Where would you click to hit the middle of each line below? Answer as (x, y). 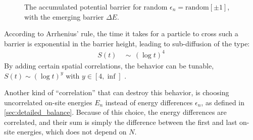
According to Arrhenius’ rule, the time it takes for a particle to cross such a (121, 33)
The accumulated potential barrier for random (96, 7)
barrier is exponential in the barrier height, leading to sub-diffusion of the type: (127, 43)
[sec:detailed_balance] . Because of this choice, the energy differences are (115, 112)
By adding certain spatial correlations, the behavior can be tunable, (109, 65)
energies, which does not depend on (72, 132)
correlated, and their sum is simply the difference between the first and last (121, 122)
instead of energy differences (149, 102)
